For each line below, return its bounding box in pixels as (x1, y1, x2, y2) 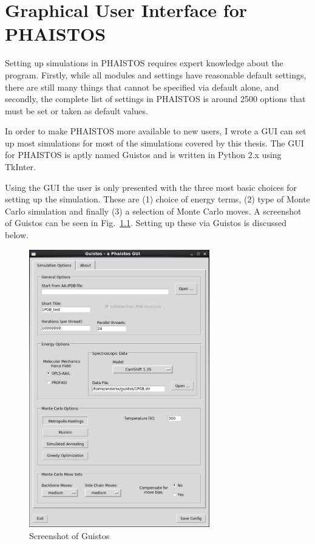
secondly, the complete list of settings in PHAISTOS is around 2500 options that (5, 92, 306, 105)
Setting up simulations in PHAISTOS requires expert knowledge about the (5, 57, 283, 69)
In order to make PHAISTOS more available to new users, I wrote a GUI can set (5, 125, 307, 137)
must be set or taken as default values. (5, 104, 148, 117)
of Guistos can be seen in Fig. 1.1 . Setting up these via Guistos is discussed (5, 216, 286, 229)
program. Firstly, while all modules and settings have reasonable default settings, (5, 68, 307, 81)
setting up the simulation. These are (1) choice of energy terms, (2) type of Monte (5, 193, 310, 205)
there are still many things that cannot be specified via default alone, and (5, 80, 279, 93)
